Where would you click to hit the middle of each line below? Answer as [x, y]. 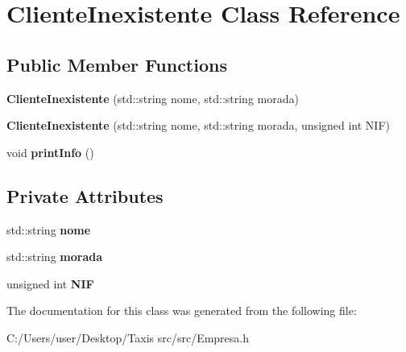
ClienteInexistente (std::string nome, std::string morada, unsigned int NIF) [199, 125]
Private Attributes [85, 195]
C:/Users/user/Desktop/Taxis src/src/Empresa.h [128, 337]
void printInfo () [50, 152]
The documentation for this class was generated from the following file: [182, 311]
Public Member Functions [117, 64]
